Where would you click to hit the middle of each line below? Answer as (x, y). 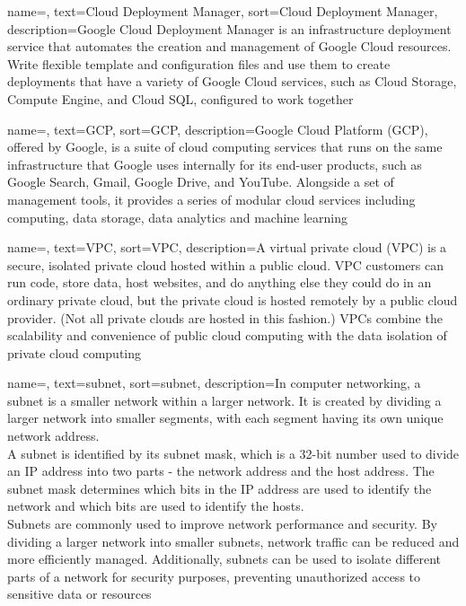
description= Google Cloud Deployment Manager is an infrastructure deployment (229, 28)
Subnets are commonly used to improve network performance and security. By (222, 524)
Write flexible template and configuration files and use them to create (199, 63)
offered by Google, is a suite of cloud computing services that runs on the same (225, 147)
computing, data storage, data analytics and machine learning (178, 217)
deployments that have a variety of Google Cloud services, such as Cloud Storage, (232, 81)
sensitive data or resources (79, 594)
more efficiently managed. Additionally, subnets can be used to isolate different (224, 559)
